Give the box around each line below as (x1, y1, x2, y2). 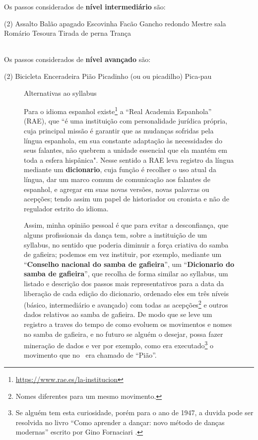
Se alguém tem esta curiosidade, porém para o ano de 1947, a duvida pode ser (15, 407, 254, 418)
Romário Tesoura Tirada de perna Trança (4, 28, 131, 38)
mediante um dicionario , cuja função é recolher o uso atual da (24, 164, 216, 175)
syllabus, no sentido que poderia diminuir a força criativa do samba (24, 239, 229, 250)
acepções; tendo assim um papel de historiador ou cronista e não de (24, 193, 229, 204)
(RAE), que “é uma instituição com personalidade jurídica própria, (24, 116, 228, 126)
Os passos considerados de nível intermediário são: (4, 1, 166, 11)
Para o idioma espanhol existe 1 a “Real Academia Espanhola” (24, 105, 212, 116)
